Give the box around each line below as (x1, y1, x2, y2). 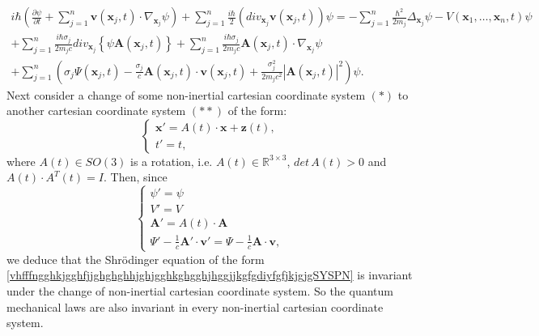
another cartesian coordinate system (6, 102, 186, 119)
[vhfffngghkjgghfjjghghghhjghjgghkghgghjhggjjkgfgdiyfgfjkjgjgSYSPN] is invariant (6, 266, 413, 283)
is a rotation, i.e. (130, 152, 213, 169)
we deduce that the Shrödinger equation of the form (6, 250, 265, 267)
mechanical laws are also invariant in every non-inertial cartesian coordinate (6, 298, 384, 315)
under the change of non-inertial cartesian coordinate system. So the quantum (6, 283, 393, 300)
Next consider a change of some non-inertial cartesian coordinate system (6, 86, 366, 103)
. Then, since (103, 168, 168, 185)
